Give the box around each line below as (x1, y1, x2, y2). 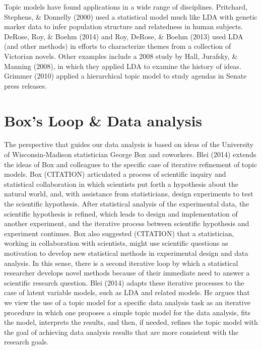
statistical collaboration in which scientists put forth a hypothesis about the (4, 178, 238, 189)
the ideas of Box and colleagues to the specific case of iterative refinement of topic (4, 159, 257, 169)
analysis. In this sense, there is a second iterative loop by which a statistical (4, 257, 238, 268)
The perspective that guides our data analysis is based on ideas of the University (4, 139, 253, 150)
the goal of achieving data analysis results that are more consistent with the (4, 326, 239, 337)
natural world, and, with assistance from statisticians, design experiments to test (4, 188, 253, 199)
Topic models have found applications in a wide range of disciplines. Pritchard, (4, 2, 247, 12)
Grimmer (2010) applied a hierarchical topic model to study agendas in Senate (4, 71, 247, 81)
